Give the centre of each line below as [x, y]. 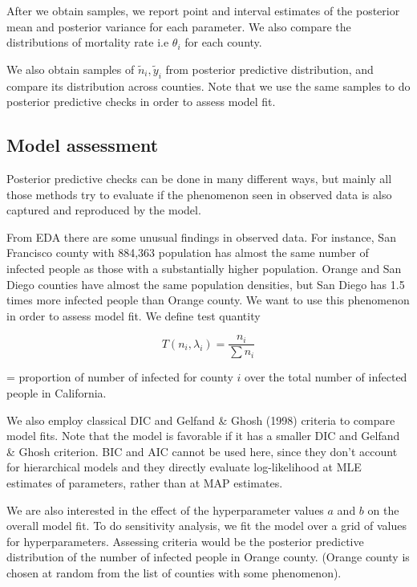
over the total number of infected [326, 377]
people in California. [57, 392]
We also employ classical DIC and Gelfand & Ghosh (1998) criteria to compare [201, 420]
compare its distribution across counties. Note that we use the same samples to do [208, 86]
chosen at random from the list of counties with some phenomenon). [174, 572]
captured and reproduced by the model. [104, 210]
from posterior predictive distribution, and [269, 69]
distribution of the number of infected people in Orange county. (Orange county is [208, 557]
